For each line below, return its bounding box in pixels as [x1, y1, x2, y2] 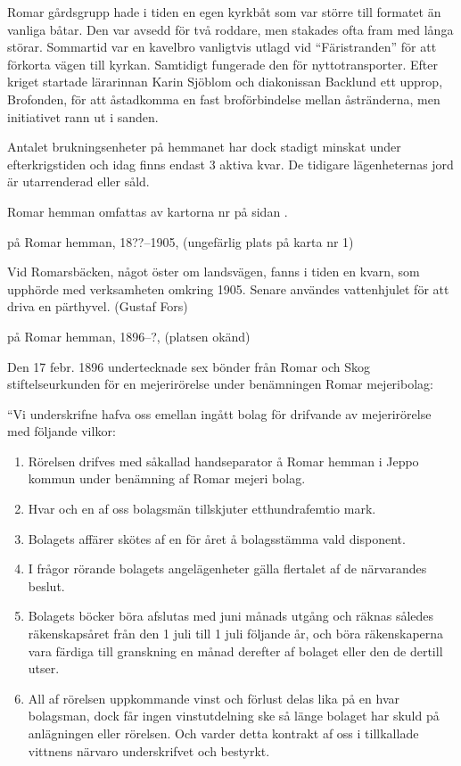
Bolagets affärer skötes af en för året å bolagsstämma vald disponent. [28, 529, 406, 548]
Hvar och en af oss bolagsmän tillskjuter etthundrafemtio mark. [28, 499, 376, 518]
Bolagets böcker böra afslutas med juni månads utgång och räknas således [28, 606, 434, 625]
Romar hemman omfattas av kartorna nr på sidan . [7, 202, 288, 220]
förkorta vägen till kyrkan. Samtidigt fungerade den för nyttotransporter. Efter [7, 54, 438, 73]
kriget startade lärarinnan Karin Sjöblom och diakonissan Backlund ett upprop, [7, 72, 443, 91]
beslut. [28, 576, 65, 595]
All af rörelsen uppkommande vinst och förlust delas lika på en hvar [28, 688, 400, 707]
